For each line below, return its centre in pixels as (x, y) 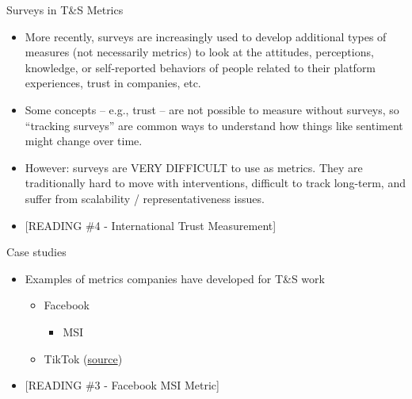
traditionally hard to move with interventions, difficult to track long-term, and (215, 183)
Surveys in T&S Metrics (65, 10)
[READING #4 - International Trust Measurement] (151, 225)
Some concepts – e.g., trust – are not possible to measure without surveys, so (212, 109)
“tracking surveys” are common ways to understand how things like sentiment (214, 125)
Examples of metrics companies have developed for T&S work (175, 278)
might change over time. (84, 141)
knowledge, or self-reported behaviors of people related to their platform (200, 67)
